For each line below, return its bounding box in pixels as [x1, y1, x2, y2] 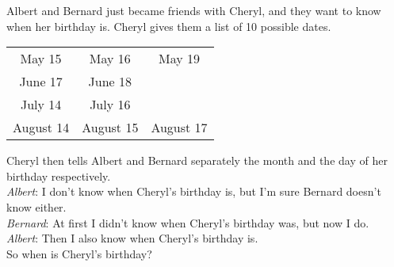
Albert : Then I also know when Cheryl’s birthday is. [6, 230, 258, 246]
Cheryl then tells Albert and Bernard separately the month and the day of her [6, 152, 388, 169]
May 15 [20, 49, 62, 68]
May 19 [159, 49, 201, 68]
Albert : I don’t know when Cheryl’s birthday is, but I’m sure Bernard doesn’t [6, 183, 381, 200]
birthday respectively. [6, 167, 111, 184]
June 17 [19, 72, 63, 91]
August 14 [13, 118, 70, 137]
